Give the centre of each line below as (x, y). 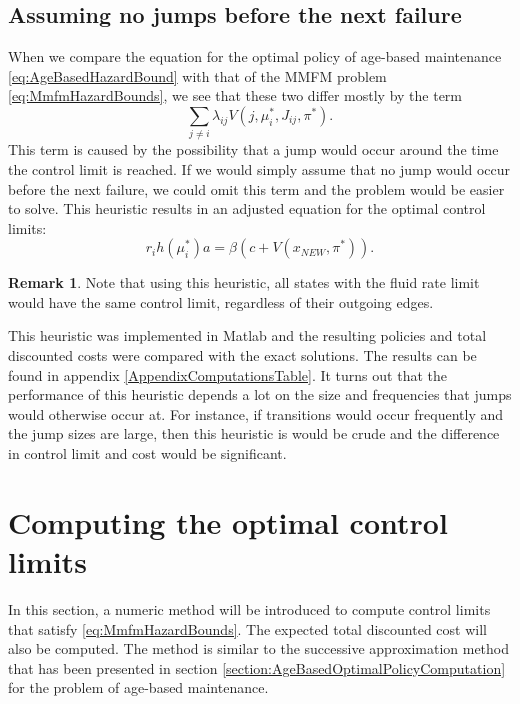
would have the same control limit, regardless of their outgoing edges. (221, 301)
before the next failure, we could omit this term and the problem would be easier (256, 188)
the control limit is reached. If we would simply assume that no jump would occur (259, 168)
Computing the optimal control (228, 521)
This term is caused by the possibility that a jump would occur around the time (253, 149)
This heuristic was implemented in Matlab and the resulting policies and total (247, 335)
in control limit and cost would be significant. (147, 453)
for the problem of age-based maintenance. (138, 687)
